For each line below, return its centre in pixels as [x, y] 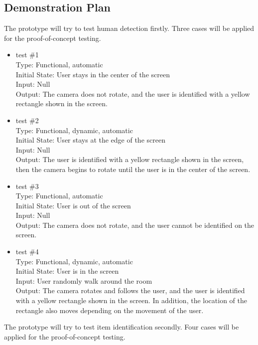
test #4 [27, 252]
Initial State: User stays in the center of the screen [93, 74]
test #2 [27, 120]
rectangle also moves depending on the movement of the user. [110, 310]
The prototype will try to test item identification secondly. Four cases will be [122, 327]
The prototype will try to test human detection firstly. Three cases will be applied [129, 28]
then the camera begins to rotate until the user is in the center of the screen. [133, 169]
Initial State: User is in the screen [67, 271]
